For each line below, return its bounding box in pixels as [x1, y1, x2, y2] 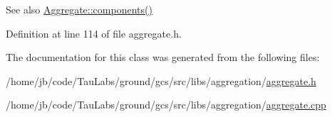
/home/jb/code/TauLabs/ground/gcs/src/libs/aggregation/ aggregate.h [6, 73, 316, 88]
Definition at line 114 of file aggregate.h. [6, 26, 182, 40]
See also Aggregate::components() [6, 2, 152, 16]
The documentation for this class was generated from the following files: [6, 50, 320, 65]
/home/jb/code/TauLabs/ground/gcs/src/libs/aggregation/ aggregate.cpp [6, 97, 326, 112]
